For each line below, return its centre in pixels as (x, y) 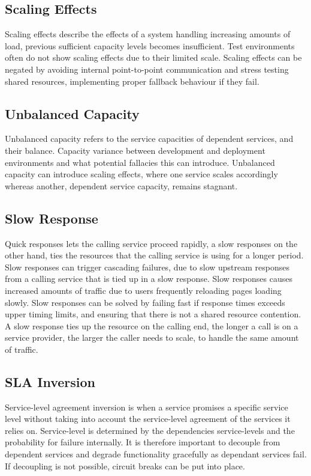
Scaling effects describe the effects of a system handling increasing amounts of (148, 34)
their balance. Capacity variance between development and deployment (135, 150)
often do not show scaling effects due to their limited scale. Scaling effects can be (153, 57)
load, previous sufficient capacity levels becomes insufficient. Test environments (150, 45)
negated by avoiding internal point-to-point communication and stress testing (147, 69)
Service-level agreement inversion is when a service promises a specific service (147, 407)
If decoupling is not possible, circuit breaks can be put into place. (125, 465)
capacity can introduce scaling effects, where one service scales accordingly (141, 174)
